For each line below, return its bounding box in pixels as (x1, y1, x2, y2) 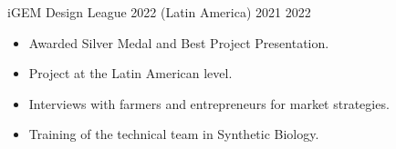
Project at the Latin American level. (28, 64, 233, 83)
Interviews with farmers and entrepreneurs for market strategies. (28, 94, 390, 113)
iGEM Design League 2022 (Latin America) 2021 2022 (7, 3, 311, 21)
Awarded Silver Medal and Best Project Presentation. (28, 33, 329, 52)
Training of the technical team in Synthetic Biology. (28, 124, 319, 144)
